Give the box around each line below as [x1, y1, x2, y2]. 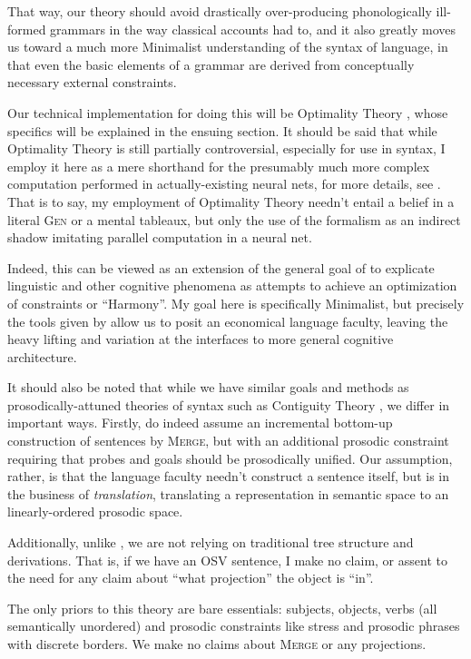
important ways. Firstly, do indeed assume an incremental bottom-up [7, 413, 393, 432]
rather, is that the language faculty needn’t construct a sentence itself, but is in [7, 467, 450, 486]
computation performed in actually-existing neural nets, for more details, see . [7, 174, 441, 193]
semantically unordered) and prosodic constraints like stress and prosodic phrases [7, 616, 460, 635]
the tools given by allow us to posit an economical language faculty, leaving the [7, 311, 448, 330]
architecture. [7, 347, 77, 366]
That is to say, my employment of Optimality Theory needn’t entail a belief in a [7, 192, 455, 211]
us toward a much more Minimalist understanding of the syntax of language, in [7, 37, 448, 56]
